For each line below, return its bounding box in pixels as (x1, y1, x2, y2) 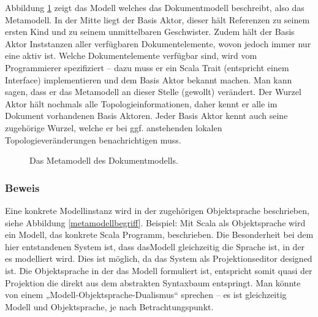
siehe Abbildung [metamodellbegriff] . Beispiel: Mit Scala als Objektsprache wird (5, 216, 306, 229)
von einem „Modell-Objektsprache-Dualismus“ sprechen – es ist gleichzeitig (5, 288, 287, 301)
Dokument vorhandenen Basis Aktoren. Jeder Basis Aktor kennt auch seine (5, 109, 288, 122)
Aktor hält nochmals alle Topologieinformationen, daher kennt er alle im (5, 97, 278, 110)
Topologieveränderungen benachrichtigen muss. (5, 133, 181, 146)
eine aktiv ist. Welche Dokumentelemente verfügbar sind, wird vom (5, 49, 257, 62)
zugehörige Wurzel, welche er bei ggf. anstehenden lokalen (5, 121, 222, 134)
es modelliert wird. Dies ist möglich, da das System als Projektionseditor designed (5, 252, 312, 265)
